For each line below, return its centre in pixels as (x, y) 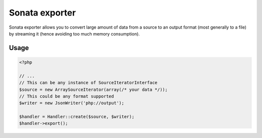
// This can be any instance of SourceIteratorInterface (88, 83)
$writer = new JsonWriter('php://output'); (72, 103)
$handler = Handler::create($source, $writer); (77, 117)
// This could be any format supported (66, 96)
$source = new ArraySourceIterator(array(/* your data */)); (93, 89)
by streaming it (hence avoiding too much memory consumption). (74, 34)
